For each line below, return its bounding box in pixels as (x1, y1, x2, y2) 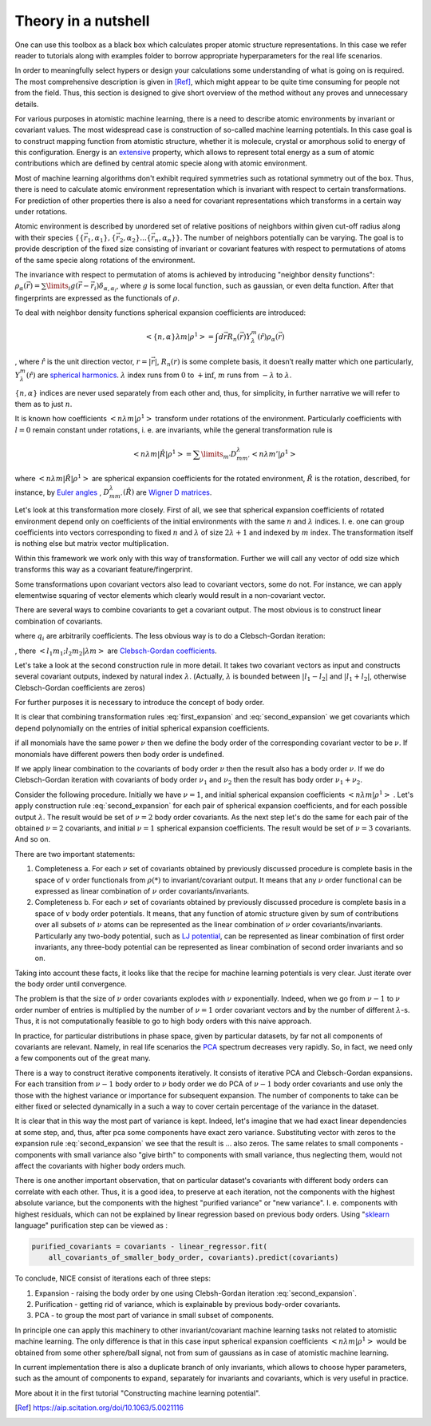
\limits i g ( (45, 281, 79, 293)
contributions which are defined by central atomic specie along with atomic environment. (14, 158, 307, 168)
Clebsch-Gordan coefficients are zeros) (14, 683, 145, 692)
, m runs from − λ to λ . (214, 370, 292, 380)
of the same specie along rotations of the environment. (14, 255, 196, 265)
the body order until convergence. (14, 979, 128, 989)
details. (14, 99, 39, 109)
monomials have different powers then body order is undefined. (14, 749, 225, 759)
